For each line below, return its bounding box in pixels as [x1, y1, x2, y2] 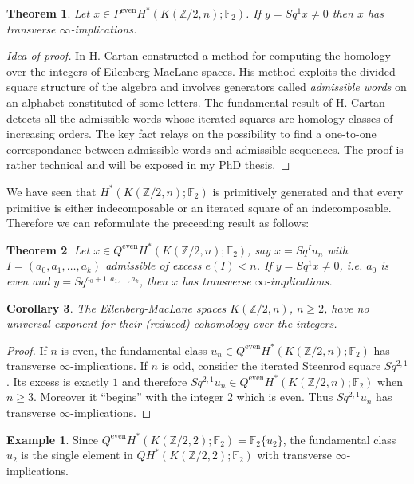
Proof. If [6, 341, 47, 358]
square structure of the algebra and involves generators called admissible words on [6, 78, 407, 95]
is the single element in [21, 447, 133, 463]
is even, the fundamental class [61, 341, 207, 358]
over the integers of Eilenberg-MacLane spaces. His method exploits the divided [6, 62, 396, 79]
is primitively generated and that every [212, 183, 404, 199]
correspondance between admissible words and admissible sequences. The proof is [6, 140, 404, 157]
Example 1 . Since [6, 431, 98, 447]
